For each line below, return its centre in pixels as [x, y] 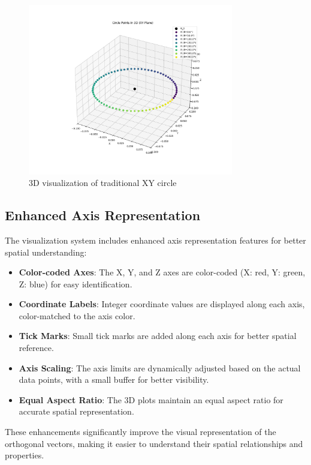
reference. [36, 348]
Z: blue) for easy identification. [76, 283]
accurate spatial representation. [76, 411]
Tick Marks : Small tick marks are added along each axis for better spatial [158, 336]
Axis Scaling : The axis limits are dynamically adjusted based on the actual [160, 367]
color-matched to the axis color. [77, 315]
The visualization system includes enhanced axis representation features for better [155, 240]
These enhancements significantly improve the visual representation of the [141, 432]
